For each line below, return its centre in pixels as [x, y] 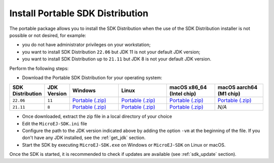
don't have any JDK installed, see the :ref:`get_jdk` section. [84, 138]
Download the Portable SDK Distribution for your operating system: [92, 77]
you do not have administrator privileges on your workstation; [86, 45]
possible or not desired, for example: [48, 35]
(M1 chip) [229, 94]
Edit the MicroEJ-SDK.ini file [55, 123]
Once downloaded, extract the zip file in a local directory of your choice [97, 116]
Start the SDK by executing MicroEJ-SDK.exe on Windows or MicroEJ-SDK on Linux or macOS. [124, 145]
